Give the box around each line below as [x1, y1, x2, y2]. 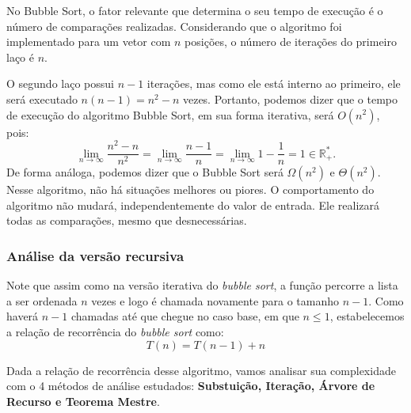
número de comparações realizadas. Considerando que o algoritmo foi [6, 17, 342, 34]
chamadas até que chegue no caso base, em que [70, 308, 299, 324]
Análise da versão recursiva [6, 246, 185, 265]
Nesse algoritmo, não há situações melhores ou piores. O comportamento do [6, 181, 375, 198]
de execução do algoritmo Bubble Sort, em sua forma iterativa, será [6, 106, 334, 123]
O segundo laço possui [6, 75, 114, 92]
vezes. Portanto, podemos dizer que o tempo [182, 90, 398, 107]
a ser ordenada [6, 292, 78, 309]
